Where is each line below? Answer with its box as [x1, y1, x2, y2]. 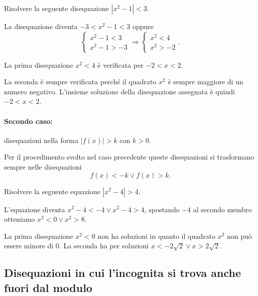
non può [226, 230, 252, 241]
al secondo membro [193, 204, 252, 214]
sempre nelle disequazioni [4, 161, 82, 172]
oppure [132, 21, 154, 31]
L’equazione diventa [4, 204, 65, 214]
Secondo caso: [4, 115, 53, 126]
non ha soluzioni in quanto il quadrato [97, 230, 215, 241]
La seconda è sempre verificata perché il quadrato [4, 76, 157, 87]
